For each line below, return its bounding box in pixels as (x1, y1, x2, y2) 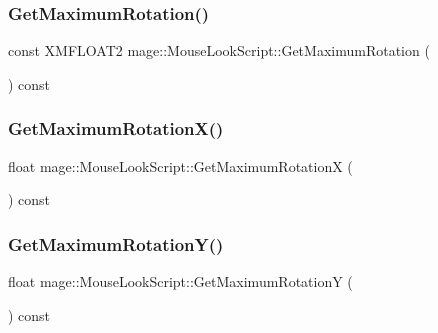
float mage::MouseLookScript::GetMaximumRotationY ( (8, 271, 353, 292)
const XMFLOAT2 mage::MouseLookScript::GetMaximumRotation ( (8, 40, 430, 61)
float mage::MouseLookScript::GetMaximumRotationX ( (8, 155, 353, 176)
